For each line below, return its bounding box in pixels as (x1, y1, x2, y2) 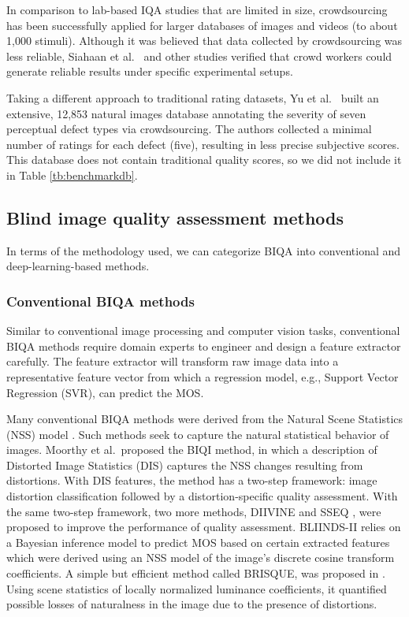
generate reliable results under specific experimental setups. (6, 63, 293, 80)
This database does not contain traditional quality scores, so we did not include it (6, 151, 402, 168)
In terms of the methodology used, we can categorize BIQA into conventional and (6, 242, 401, 258)
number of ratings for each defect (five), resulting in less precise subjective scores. (6, 136, 400, 152)
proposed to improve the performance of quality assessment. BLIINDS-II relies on (6, 519, 401, 535)
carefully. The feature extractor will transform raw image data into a (6, 353, 339, 370)
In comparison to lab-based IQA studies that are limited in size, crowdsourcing (6, 2, 388, 17)
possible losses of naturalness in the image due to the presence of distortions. (6, 596, 377, 612)
